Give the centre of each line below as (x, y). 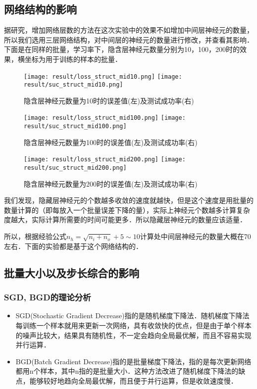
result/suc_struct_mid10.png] (74, 85)
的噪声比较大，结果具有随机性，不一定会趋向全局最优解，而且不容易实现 (133, 335)
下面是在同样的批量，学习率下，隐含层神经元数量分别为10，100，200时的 (122, 49)
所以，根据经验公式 (35, 236)
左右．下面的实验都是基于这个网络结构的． (73, 246)
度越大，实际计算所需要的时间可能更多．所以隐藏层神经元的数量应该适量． (125, 219)
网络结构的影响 (40, 9)
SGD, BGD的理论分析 (48, 297)
